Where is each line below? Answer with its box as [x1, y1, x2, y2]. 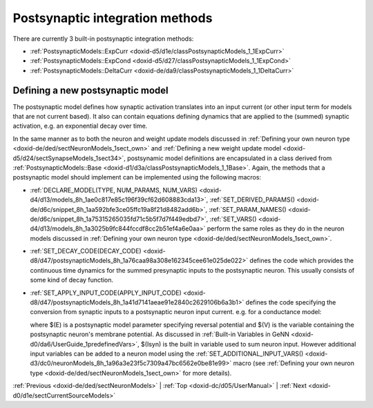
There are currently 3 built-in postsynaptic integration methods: [12, 35, 194, 43]
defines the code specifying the [245, 298, 336, 307]
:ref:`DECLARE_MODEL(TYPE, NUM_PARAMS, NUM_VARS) [30, 186, 198, 194]
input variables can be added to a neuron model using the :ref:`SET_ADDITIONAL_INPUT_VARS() [30, 349, 304, 358]
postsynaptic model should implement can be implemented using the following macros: [12, 173, 262, 182]
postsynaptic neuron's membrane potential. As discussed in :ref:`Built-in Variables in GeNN [30, 330, 290, 338]
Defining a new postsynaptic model [12, 84, 169, 96]
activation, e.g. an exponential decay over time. [12, 122, 148, 130]
